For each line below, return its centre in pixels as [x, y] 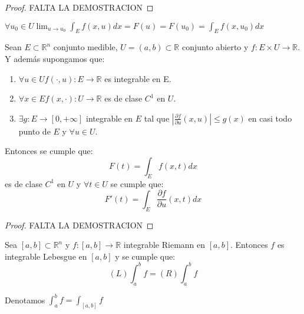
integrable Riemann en [164, 245]
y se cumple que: [145, 256]
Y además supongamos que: [55, 58]
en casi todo [270, 118]
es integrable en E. [138, 78]
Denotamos [25, 300]
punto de [34, 131]
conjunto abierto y [215, 47]
